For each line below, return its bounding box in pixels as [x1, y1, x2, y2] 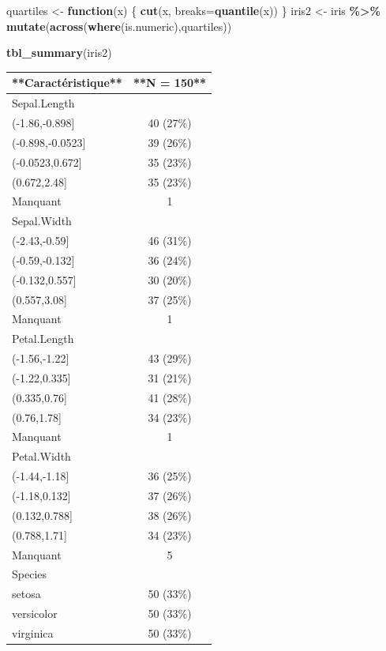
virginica [12, 624, 54, 641]
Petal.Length [12, 330, 74, 347]
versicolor [12, 605, 58, 622]
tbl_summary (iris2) [6, 44, 112, 61]
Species [12, 566, 47, 582]
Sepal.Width [12, 213, 72, 229]
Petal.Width [12, 448, 71, 465]
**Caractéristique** [12, 74, 122, 91]
